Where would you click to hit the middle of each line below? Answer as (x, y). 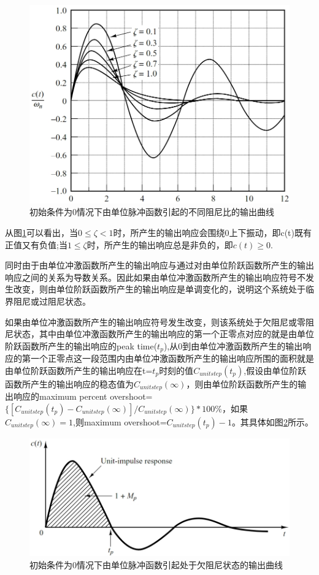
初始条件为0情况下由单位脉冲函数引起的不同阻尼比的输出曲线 (152, 212)
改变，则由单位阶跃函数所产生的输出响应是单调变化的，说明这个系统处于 (159, 289)
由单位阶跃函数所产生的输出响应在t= (79, 370)
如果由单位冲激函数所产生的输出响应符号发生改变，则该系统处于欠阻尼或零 (155, 322)
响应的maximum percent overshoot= (83, 396)
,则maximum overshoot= (120, 421)
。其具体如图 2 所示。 (272, 421)
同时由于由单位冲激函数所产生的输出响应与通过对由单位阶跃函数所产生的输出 (159, 265)
